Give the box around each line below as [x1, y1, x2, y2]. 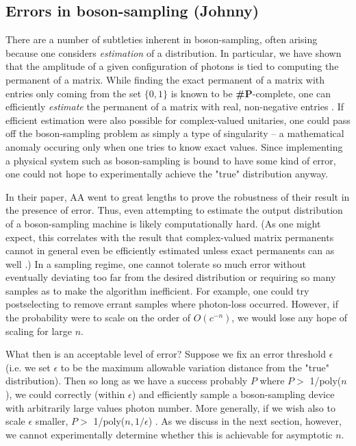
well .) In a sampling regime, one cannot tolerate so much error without [5, 256, 306, 271]
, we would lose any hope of [231, 310, 348, 325]
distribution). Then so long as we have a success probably [5, 373, 248, 388]
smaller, [35, 414, 68, 428]
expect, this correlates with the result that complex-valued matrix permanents [5, 230, 334, 244]
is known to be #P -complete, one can [170, 86, 331, 100]
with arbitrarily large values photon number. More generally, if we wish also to [5, 400, 335, 414]
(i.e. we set [5, 360, 51, 374]
